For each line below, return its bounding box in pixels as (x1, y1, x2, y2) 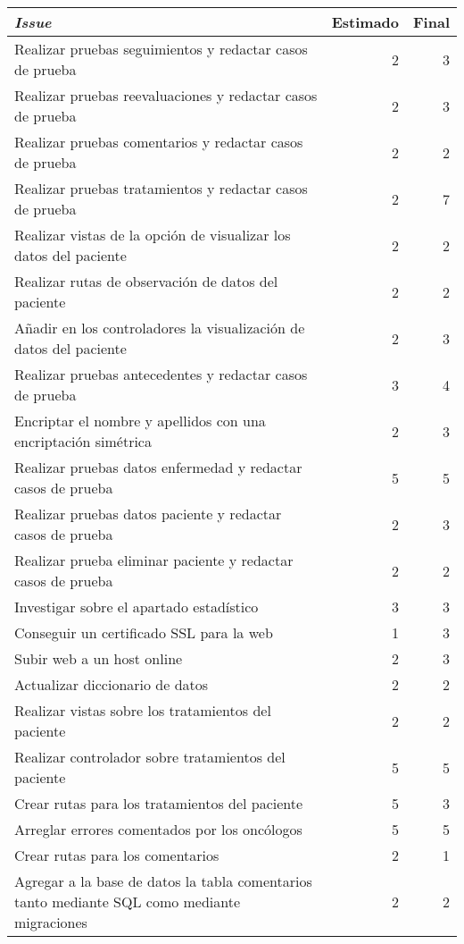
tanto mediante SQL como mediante (14, 891, 241, 912)
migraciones (14, 912, 87, 932)
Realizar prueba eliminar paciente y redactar (14, 550, 294, 570)
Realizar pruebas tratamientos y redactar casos (14, 178, 308, 198)
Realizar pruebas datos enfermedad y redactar (14, 457, 302, 477)
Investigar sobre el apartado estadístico (14, 596, 259, 617)
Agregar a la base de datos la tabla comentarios (14, 871, 312, 891)
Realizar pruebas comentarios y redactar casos (14, 131, 303, 152)
